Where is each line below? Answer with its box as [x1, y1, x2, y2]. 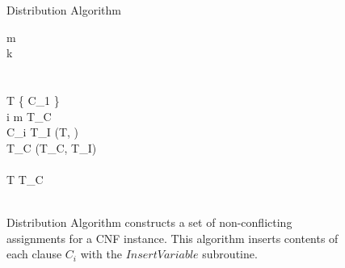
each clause [6, 245, 62, 262]
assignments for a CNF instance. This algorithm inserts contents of [6, 229, 339, 246]
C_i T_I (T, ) [6, 124, 79, 140]
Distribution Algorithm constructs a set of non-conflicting [6, 214, 292, 231]
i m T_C [6, 107, 52, 124]
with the [80, 245, 122, 262]
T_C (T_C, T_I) [6, 139, 97, 156]
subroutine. [202, 245, 258, 262]
